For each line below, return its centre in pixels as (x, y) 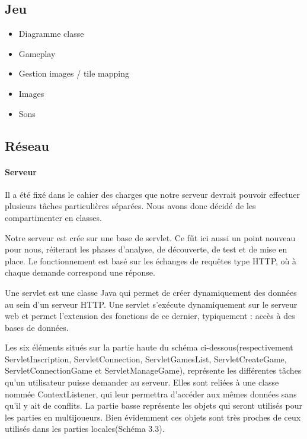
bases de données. (37, 327)
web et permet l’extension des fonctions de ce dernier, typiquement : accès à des (150, 316)
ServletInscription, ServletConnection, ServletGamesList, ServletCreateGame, (146, 359)
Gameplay (37, 53)
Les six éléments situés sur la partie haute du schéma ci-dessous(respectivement (149, 347)
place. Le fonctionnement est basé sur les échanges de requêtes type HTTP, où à (151, 260)
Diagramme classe (51, 34)
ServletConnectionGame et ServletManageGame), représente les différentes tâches (153, 370)
